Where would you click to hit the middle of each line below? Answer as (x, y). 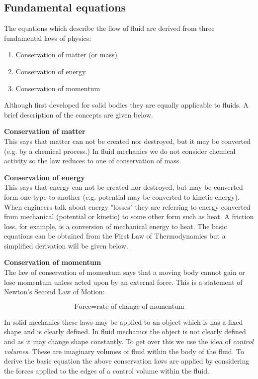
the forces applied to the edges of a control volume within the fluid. (107, 370)
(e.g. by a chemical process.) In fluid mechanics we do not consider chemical (120, 151)
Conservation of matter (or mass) (66, 55)
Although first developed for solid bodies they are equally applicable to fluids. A (126, 105)
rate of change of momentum (140, 307)
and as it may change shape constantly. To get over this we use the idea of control (129, 341)
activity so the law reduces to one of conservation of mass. (93, 161)
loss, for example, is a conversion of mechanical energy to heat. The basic (116, 226)
